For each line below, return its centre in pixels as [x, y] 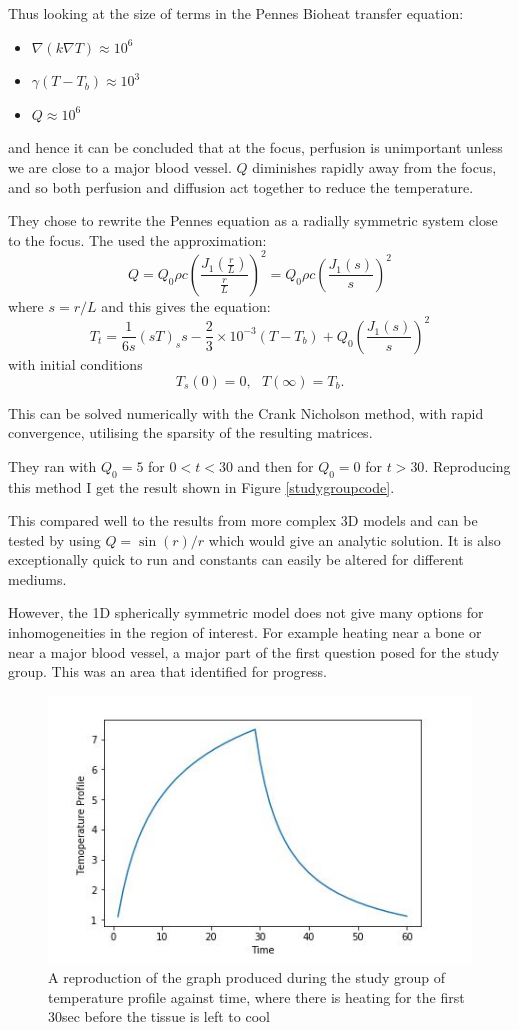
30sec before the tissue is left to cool [159, 1016]
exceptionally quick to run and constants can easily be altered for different [236, 559]
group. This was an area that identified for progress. [168, 671]
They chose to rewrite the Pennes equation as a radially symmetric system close [253, 220]
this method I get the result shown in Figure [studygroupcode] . [201, 486]
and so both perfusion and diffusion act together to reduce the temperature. [241, 186]
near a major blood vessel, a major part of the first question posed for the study [254, 651]
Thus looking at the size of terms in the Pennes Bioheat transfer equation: [236, 13]
